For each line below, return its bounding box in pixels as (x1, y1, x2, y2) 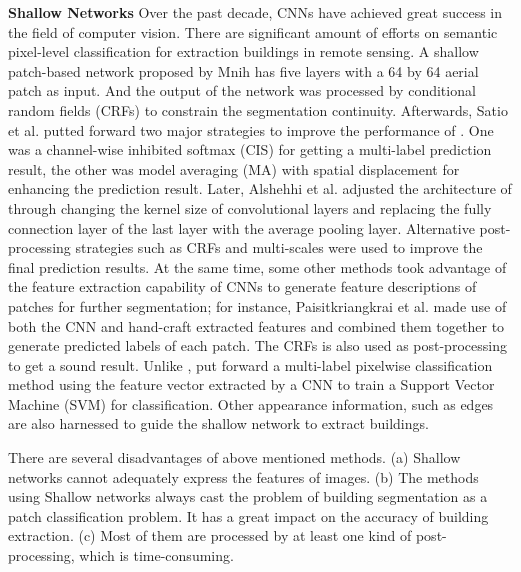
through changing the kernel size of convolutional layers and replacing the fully (8, 197, 492, 218)
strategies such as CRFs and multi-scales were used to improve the (75, 237, 483, 258)
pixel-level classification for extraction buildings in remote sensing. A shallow (8, 41, 479, 62)
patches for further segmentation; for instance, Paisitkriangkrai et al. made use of (8, 295, 507, 316)
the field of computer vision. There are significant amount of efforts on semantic (8, 21, 498, 42)
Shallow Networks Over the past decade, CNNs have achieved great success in (8, 2, 503, 22)
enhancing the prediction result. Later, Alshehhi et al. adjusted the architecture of (8, 178, 512, 199)
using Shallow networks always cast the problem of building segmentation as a (8, 486, 488, 507)
